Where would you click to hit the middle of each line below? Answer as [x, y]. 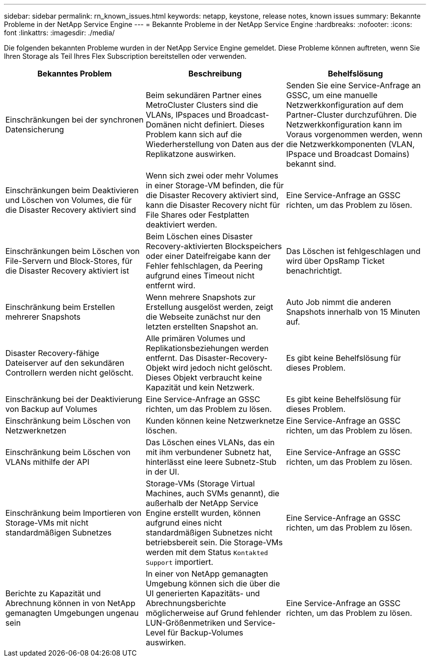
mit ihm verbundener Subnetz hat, [209, 452]
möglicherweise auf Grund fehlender [213, 613]
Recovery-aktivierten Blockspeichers [214, 246]
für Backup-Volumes [205, 633]
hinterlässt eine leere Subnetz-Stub [211, 462]
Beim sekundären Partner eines [203, 95]
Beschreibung [215, 74]
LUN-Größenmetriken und [194, 623]
